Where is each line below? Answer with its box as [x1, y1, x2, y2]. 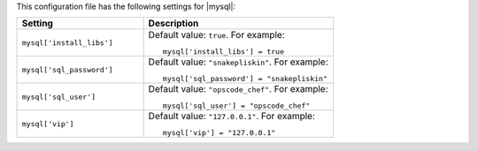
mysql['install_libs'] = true [162, 47, 285, 57]
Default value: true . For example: [148, 29, 285, 42]
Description [148, 18, 199, 30]
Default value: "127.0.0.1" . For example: [148, 110, 316, 123]
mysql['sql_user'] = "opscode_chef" [162, 102, 311, 110]
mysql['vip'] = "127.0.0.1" [162, 128, 276, 138]
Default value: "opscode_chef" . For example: [148, 83, 328, 95]
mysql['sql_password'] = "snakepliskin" [162, 74, 328, 84]
